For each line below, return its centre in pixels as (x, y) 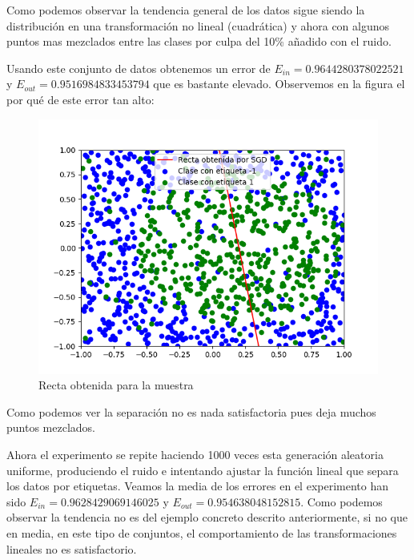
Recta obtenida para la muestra (116, 385)
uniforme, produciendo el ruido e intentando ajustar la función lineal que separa (203, 470)
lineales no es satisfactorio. (72, 548)
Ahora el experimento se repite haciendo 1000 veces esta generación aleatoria (195, 454)
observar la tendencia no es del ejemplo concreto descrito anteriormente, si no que (207, 517)
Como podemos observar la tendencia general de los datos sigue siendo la (186, 10)
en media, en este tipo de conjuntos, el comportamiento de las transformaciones (202, 532)
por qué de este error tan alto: (80, 99)
